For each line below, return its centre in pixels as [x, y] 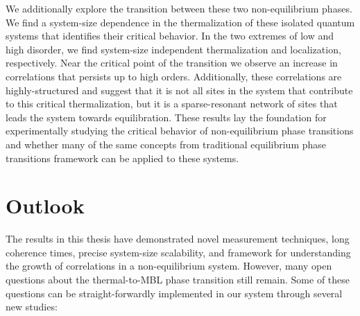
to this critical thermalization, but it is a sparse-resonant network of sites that [172, 104]
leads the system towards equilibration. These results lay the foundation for [166, 117]
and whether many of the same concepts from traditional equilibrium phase [166, 144]
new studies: [32, 307]
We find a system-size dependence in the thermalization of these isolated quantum [180, 22]
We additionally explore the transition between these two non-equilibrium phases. [179, 8]
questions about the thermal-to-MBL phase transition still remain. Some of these [178, 280]
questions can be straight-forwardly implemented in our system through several [174, 293]
